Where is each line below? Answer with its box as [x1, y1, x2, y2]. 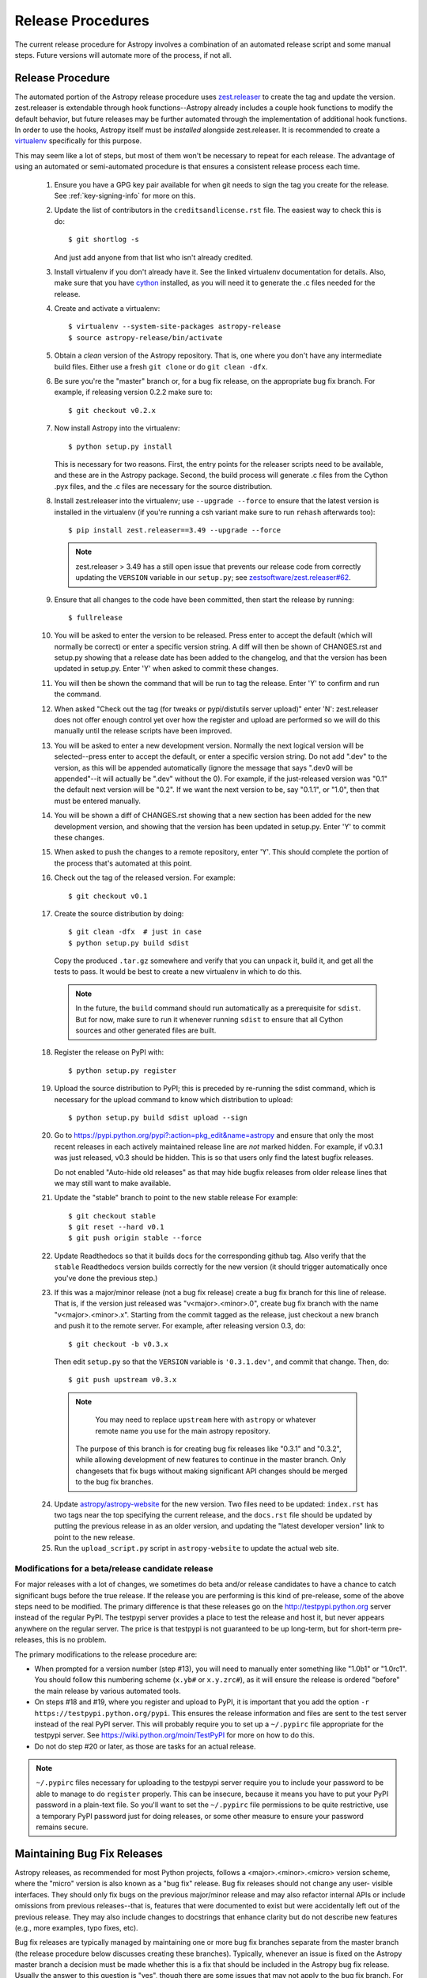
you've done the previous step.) [54, 1273, 158, 1283]
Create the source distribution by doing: [54, 908, 184, 918]
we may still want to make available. [54, 1178, 172, 1188]
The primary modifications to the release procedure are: [14, 1650, 198, 1659]
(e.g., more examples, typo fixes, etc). [14, 1923, 138, 1932]
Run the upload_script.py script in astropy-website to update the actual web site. [54, 1544, 339, 1553]
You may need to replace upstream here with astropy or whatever [95, 1415, 316, 1424]
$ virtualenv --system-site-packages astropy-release [68, 322, 281, 332]
